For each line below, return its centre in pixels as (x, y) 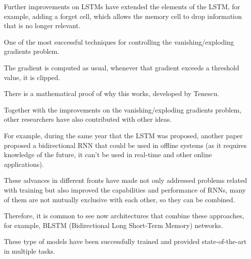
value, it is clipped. (32, 77)
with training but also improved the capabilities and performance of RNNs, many (125, 189)
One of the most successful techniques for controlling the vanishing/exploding (119, 41)
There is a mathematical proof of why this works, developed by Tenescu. (112, 93)
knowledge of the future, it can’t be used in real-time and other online (108, 154)
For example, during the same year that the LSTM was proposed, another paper (123, 135)
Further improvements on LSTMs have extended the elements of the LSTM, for (122, 6)
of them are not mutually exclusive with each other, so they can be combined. (119, 199)
